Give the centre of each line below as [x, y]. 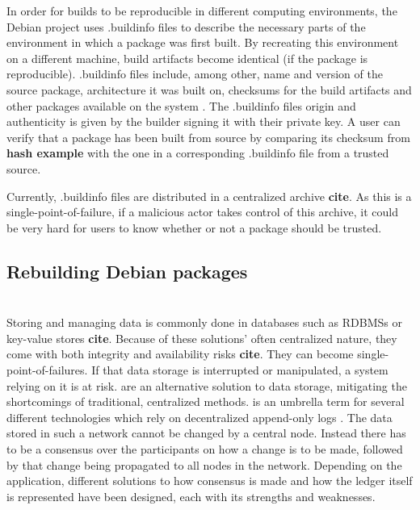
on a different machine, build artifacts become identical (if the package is [187, 58]
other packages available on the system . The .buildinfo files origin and [181, 105]
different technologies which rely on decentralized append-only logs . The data [199, 417]
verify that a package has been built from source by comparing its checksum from [208, 137]
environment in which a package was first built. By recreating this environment [203, 42]
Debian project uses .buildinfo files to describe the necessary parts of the [186, 26]
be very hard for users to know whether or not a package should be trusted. [194, 227]
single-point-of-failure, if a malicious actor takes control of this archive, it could [203, 212]
